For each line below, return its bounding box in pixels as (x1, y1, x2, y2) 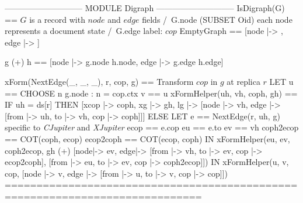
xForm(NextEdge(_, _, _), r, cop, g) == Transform (5, 75, 194, 87)
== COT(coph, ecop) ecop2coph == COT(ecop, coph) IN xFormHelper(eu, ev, (5, 132, 290, 144)
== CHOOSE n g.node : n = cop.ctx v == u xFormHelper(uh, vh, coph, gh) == (5, 87, 298, 99)
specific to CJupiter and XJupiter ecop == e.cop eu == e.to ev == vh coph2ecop (5, 121, 299, 133)
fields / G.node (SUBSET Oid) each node (142, 13, 292, 25)
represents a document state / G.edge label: (5, 25, 163, 37)
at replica (227, 75, 260, 87)
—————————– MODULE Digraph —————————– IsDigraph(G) (5, 2, 285, 13)
